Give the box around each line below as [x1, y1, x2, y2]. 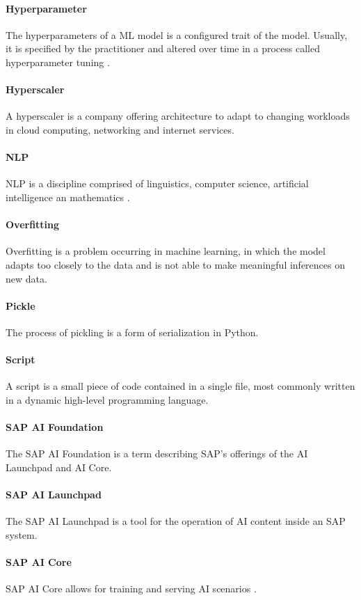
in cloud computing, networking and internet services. [6, 122, 234, 136]
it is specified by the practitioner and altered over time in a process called [6, 41, 320, 56]
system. [6, 527, 38, 542]
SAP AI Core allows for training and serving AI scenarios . [6, 581, 257, 596]
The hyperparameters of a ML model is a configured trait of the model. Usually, [6, 27, 348, 42]
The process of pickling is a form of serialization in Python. [6, 324, 259, 339]
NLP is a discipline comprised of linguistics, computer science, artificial [6, 176, 309, 191]
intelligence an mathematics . [6, 189, 130, 204]
